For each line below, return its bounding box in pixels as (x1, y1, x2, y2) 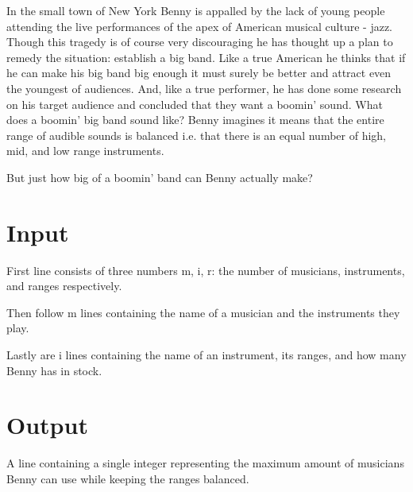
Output (6, 409, 88, 441)
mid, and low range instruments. (6, 142, 164, 159)
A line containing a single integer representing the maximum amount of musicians (6, 455, 404, 471)
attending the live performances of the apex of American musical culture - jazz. (6, 17, 393, 34)
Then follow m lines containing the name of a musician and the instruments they (6, 304, 400, 320)
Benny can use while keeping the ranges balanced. (6, 470, 249, 486)
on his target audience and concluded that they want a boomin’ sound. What (6, 95, 383, 112)
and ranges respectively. (6, 277, 122, 294)
